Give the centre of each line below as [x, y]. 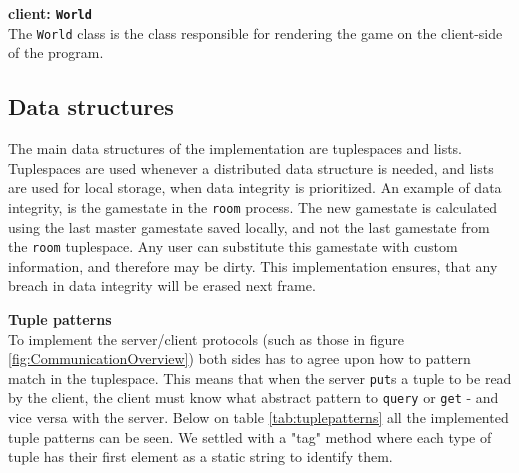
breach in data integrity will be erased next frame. [162, 285]
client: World [50, 13]
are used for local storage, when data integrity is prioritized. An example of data [255, 187]
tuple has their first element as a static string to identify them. [200, 456]
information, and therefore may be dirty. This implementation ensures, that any [253, 265]
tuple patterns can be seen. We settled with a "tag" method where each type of [250, 436]
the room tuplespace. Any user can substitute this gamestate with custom [233, 246]
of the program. [56, 52]
